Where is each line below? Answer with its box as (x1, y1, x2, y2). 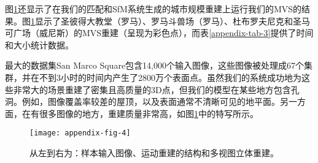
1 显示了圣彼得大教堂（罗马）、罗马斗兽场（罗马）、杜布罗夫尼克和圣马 (31, 14, 310, 27)
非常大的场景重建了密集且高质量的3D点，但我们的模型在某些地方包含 (13, 83, 291, 96)
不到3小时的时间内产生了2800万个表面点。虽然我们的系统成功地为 (39, 70, 301, 83)
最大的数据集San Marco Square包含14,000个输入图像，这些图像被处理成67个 (5, 59, 304, 72)
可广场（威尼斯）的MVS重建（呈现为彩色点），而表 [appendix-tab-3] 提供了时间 (5, 26, 314, 39)
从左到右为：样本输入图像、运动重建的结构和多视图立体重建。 (29, 146, 279, 159)
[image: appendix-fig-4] (29, 129, 131, 138)
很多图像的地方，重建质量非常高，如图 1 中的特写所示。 (39, 107, 258, 119)
